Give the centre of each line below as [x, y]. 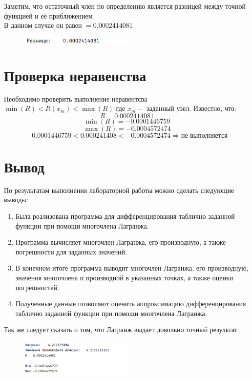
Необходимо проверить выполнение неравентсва [76, 98]
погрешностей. [37, 287]
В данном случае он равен [43, 25]
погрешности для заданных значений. [71, 251]
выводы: [16, 200]
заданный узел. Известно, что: [191, 108]
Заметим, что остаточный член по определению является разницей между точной [125, 6]
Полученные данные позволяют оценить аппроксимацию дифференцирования [131, 304]
